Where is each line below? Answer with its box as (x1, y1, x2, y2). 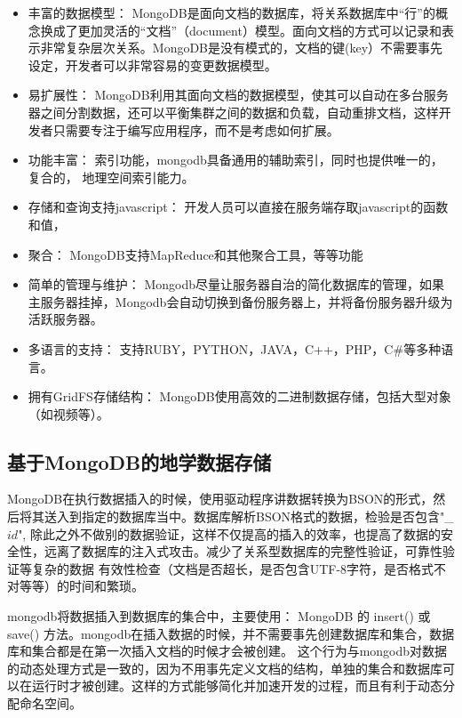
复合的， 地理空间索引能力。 (28, 167, 195, 186)
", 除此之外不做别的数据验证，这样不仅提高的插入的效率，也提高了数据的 (18, 524, 441, 543)
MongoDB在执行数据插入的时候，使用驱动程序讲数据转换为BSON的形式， (7, 489, 434, 508)
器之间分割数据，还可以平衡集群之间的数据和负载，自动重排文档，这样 (28, 102, 439, 121)
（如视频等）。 (28, 404, 109, 423)
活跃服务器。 (28, 310, 103, 328)
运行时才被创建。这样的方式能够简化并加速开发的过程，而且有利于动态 (31, 676, 442, 695)
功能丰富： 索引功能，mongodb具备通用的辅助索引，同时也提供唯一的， (28, 150, 443, 169)
